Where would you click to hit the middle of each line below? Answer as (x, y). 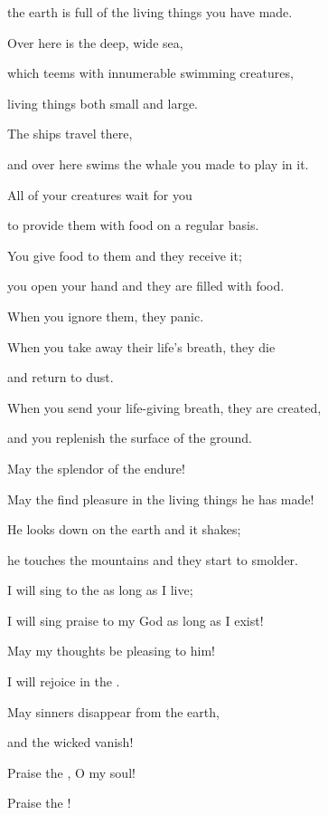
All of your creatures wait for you (100, 194)
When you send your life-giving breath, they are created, (164, 407)
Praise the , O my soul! (71, 772)
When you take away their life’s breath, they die (141, 346)
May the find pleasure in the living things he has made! (161, 499)
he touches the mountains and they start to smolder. (153, 559)
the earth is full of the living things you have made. (150, 12)
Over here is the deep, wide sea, (95, 42)
